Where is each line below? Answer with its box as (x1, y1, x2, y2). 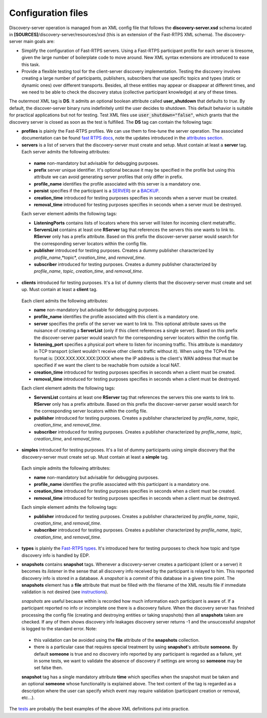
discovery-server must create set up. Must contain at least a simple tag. (21, 454, 169, 460)
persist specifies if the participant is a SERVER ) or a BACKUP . (34, 188, 160, 194)
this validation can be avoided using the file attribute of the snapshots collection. (34, 637, 200, 643)
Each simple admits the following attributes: (21, 465, 111, 471)
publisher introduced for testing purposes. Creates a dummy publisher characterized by (34, 247, 214, 253)
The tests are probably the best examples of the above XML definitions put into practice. (9, 706, 190, 712)
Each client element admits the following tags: (21, 385, 116, 391)
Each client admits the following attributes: (21, 297, 108, 304)
